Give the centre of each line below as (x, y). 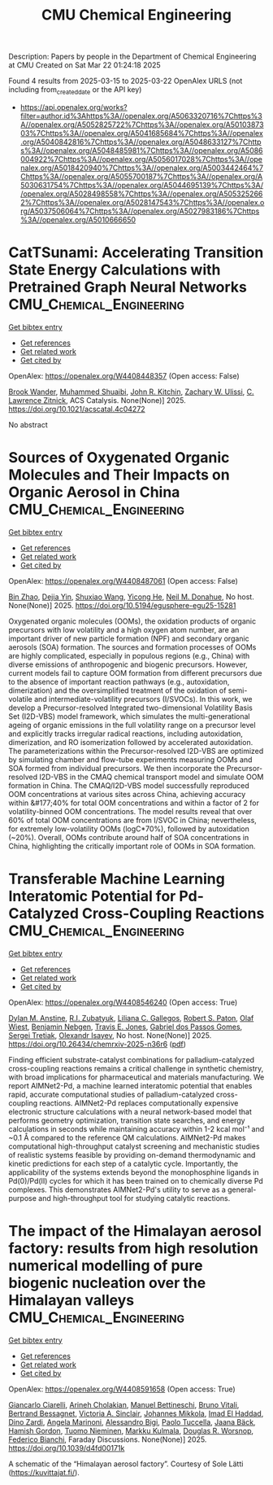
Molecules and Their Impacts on (119, 475)
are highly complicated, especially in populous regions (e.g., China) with (129, 655)
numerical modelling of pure (106, 1266)
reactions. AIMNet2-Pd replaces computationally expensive (139, 1103)
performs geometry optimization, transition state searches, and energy (127, 1120)
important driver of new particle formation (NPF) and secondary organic (129, 638)
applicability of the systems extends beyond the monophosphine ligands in (134, 1172)
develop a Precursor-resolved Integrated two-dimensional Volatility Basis (131, 707)
